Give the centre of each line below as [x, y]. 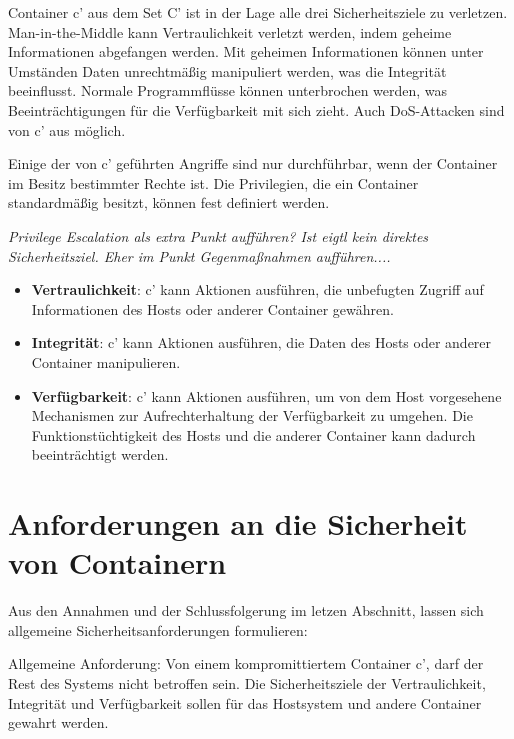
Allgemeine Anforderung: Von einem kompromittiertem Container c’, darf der [246, 663]
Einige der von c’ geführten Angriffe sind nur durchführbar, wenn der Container [253, 163]
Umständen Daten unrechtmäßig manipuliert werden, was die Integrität [227, 70]
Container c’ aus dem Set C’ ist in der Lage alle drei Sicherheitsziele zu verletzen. [258, 12]
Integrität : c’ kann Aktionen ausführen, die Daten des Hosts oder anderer [261, 342]
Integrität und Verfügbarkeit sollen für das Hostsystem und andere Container [245, 702]
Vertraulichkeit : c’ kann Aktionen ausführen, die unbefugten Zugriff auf [257, 289]
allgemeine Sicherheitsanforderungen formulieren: [158, 629]
